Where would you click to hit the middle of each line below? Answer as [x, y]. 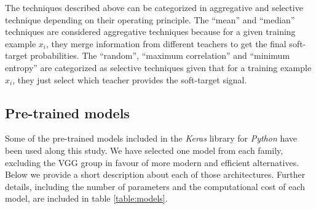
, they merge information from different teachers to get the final [166, 43]
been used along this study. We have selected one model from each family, [144, 150]
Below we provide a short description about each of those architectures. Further [155, 174]
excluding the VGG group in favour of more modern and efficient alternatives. [152, 162]
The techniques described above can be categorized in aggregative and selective [154, 7]
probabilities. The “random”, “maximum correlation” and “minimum [160, 55]
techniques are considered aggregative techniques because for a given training [150, 32]
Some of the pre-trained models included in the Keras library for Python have [151, 138]
